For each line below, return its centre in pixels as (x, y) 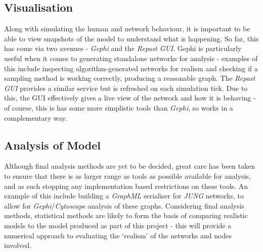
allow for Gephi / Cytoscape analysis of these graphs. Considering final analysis (124, 205)
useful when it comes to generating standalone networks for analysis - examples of (131, 58)
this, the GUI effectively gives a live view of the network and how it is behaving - (130, 98)
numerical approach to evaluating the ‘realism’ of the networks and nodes (118, 235)
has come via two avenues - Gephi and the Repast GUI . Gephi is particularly (123, 48)
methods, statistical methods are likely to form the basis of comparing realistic (126, 215)
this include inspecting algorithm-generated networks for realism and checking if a (131, 68)
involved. (18, 245)
